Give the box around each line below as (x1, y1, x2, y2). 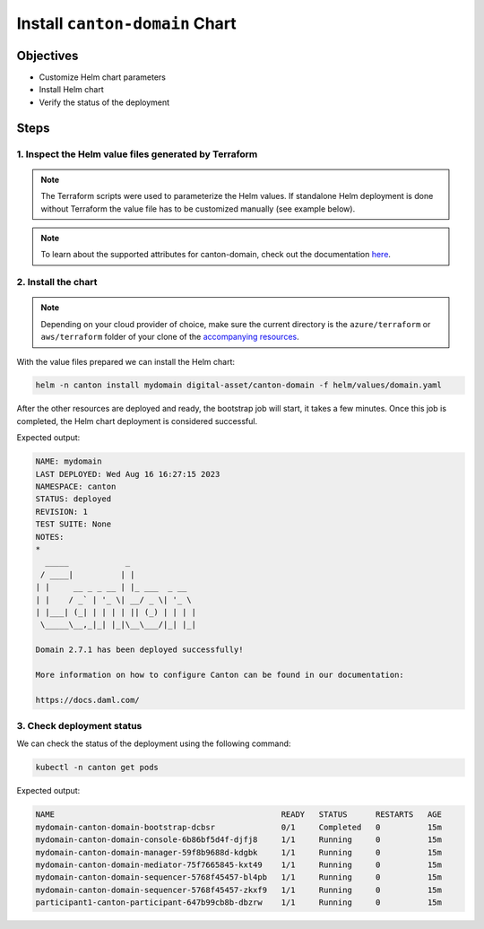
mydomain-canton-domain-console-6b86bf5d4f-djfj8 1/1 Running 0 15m (35, 835, 443, 845)
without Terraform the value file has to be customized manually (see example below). (40, 203, 356, 214)
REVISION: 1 (35, 507, 89, 517)
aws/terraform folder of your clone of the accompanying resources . (40, 332, 299, 343)
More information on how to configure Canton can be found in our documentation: (35, 669, 405, 680)
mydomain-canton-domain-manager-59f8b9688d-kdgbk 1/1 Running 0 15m (35, 847, 443, 857)
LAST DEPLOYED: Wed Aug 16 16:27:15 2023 (35, 469, 220, 479)
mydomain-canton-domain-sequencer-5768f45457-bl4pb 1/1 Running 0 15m (35, 873, 443, 882)
